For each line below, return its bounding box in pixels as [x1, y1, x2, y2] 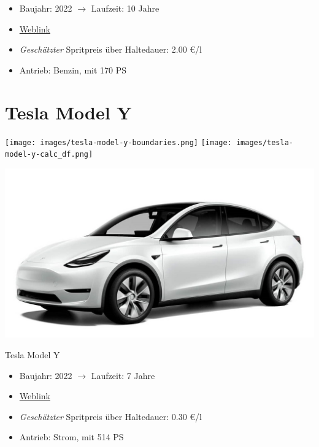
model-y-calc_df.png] [5, 150, 93, 159]
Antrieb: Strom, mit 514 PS [19, 430, 124, 443]
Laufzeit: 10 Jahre [91, 2, 159, 14]
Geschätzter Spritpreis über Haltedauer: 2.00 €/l [19, 43, 202, 56]
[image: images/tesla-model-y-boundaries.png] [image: [5, 138, 232, 147]
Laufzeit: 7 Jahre [91, 369, 155, 381]
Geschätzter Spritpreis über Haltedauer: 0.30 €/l [19, 410, 202, 423]
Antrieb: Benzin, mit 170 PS [19, 63, 127, 76]
